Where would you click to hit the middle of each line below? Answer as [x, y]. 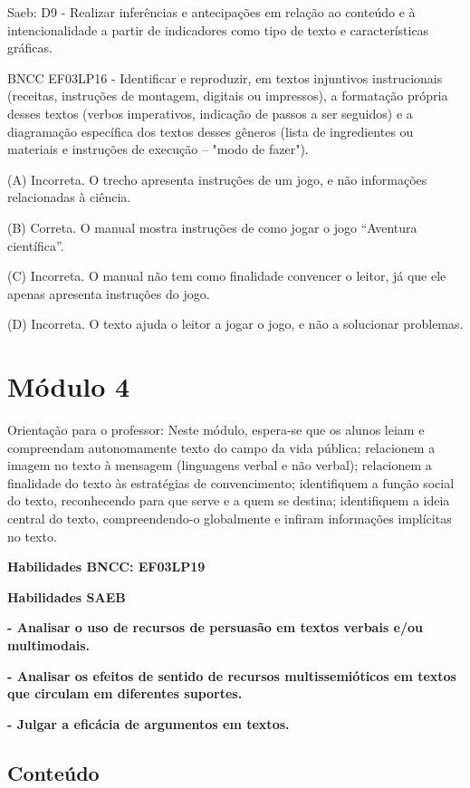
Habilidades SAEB [67, 596]
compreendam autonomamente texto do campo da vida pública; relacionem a [221, 447]
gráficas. [30, 48]
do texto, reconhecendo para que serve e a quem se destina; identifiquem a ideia [229, 500]
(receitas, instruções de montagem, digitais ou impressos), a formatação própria [228, 96]
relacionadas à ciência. [69, 197]
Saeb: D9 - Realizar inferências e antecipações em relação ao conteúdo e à [211, 12]
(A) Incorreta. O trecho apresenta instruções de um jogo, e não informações [217, 179]
